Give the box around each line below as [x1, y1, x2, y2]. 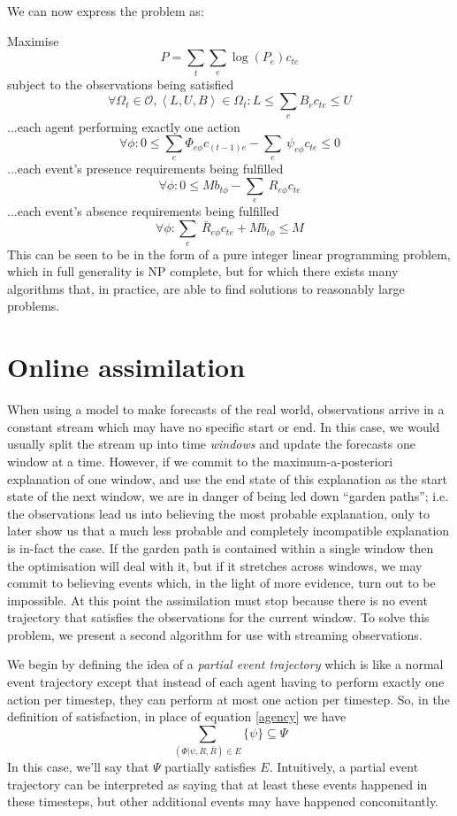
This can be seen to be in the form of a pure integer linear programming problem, [7, 244, 451, 263]
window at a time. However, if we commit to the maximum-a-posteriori [7, 451, 393, 470]
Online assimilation [7, 349, 246, 385]
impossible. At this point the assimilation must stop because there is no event [7, 590, 428, 609]
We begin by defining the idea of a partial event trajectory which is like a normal [7, 655, 444, 674]
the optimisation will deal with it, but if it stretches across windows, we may [7, 556, 423, 574]
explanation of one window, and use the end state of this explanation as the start [7, 469, 447, 488]
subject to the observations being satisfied [7, 74, 234, 93]
